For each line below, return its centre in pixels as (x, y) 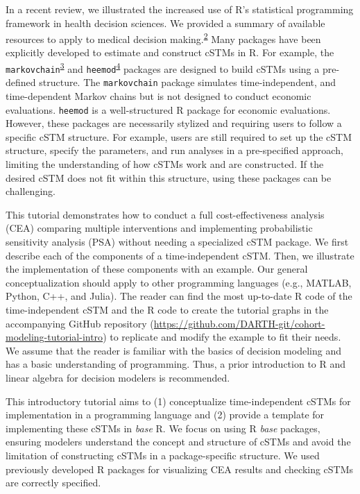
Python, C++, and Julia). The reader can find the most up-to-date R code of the (179, 296)
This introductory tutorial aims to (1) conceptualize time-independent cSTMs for (178, 401)
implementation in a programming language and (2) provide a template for (165, 415)
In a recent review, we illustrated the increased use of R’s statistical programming (180, 9)
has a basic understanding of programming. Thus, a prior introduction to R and (176, 364)
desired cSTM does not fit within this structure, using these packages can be (169, 177)
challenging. (31, 191)
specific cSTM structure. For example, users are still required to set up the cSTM (179, 136)
